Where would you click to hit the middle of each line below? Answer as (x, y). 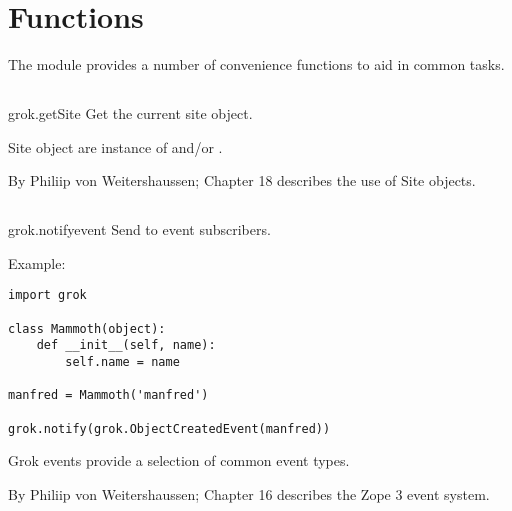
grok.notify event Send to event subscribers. (139, 229)
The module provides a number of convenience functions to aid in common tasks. (256, 64)
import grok (47, 295)
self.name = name (122, 362)
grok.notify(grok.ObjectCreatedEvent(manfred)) (169, 428)
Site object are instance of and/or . (115, 146)
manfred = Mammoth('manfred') (108, 395)
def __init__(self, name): (126, 345)
